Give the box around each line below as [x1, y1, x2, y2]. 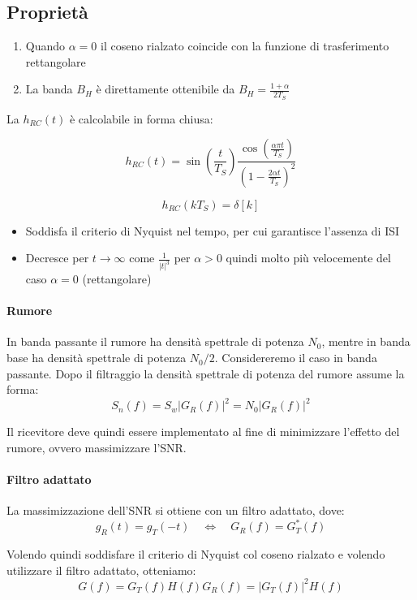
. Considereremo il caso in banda [214, 349, 377, 366]
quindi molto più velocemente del [226, 249, 391, 266]
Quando [25, 37, 66, 54]
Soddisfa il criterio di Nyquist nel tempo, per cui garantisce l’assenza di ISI [25, 222, 400, 239]
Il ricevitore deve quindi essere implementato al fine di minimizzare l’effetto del [6, 423, 400, 440]
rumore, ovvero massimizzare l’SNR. [6, 438, 187, 455]
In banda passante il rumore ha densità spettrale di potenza [6, 333, 304, 350]
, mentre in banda [321, 333, 411, 350]
